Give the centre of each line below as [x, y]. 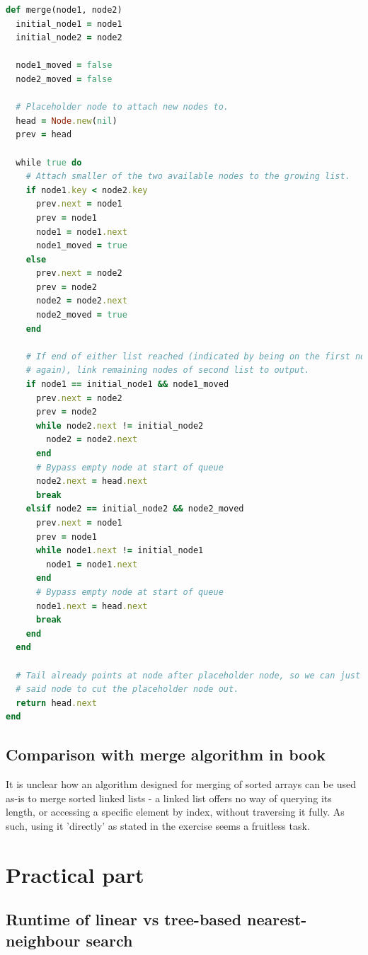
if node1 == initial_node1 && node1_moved [127, 384]
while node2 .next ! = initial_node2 [120, 426]
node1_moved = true [81, 246]
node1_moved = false [64, 65]
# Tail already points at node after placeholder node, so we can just [188, 675]
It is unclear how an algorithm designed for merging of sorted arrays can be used [181, 784]
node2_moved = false [64, 79]
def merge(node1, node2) [64, 10]
